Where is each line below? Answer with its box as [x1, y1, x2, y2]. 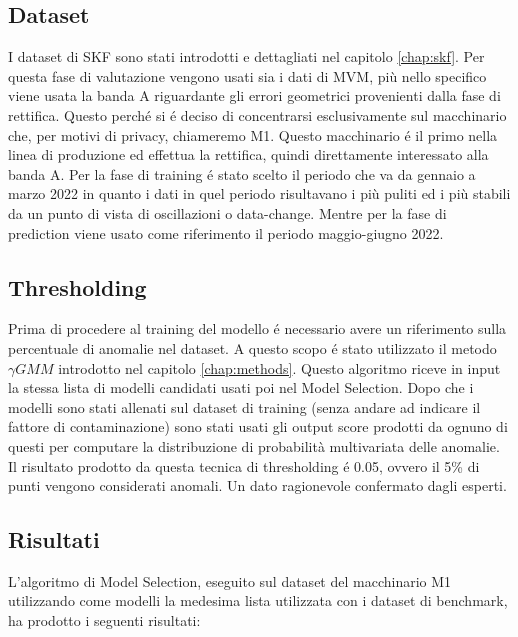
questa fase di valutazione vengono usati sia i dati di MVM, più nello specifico [8, 65, 487, 86]
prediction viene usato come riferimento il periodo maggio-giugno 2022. [8, 222, 444, 243]
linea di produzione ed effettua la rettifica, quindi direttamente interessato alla [8, 144, 489, 165]
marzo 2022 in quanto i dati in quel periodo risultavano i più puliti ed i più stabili [8, 183, 511, 204]
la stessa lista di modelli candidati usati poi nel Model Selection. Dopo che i [8, 377, 474, 398]
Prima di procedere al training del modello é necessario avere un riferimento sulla [8, 318, 507, 339]
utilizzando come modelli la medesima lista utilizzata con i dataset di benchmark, [8, 590, 508, 611]
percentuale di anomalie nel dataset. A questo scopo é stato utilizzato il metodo [8, 337, 497, 358]
